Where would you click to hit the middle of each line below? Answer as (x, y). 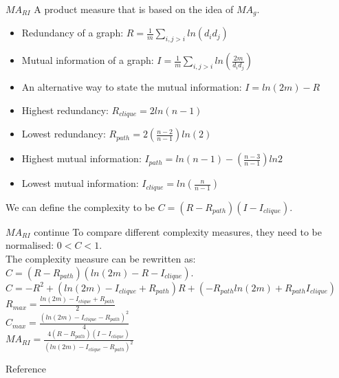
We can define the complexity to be (80, 207)
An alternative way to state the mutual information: (132, 87)
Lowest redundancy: (64, 134)
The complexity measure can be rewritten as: (101, 258)
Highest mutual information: (81, 158)
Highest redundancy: (65, 110)
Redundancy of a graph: (73, 33)
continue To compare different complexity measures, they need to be (178, 231)
